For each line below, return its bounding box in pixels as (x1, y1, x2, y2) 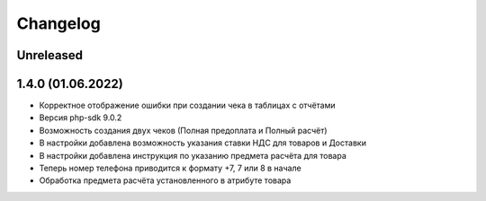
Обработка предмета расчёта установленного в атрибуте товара (39, 175, 292, 186)
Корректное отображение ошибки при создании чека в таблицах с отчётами (39, 100, 337, 111)
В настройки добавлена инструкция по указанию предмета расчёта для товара (39, 150, 346, 161)
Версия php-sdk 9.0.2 (39, 112, 122, 123)
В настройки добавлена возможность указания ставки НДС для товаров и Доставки (39, 137, 366, 148)
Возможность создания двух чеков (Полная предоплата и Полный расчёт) (39, 125, 328, 135)
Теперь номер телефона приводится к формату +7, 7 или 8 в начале (39, 162, 301, 174)
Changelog (16, 13, 101, 33)
